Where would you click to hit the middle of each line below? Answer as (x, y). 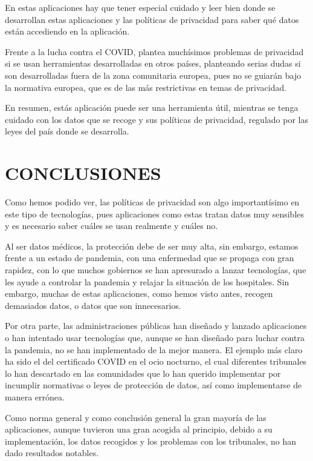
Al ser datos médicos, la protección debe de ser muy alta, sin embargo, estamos (152, 246)
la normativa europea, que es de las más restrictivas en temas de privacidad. (146, 87)
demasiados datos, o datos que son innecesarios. (93, 305)
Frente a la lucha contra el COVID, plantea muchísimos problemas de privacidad (154, 51)
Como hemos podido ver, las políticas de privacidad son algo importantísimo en (152, 202)
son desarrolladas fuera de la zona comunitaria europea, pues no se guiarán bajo (153, 75)
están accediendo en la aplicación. (67, 31)
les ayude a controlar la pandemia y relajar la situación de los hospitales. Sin (147, 281)
